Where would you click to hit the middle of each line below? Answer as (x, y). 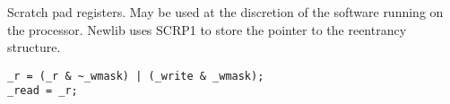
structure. (34, 47)
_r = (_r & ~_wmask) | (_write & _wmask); (136, 76)
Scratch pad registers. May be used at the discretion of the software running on (225, 12)
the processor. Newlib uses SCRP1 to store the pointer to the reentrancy (207, 29)
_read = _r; (43, 91)
